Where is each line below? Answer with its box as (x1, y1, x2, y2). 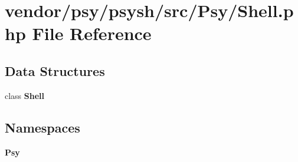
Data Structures (5, 61, 105, 80)
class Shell (5, 89, 45, 101)
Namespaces (5, 118, 80, 136)
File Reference (32, 21, 152, 45)
